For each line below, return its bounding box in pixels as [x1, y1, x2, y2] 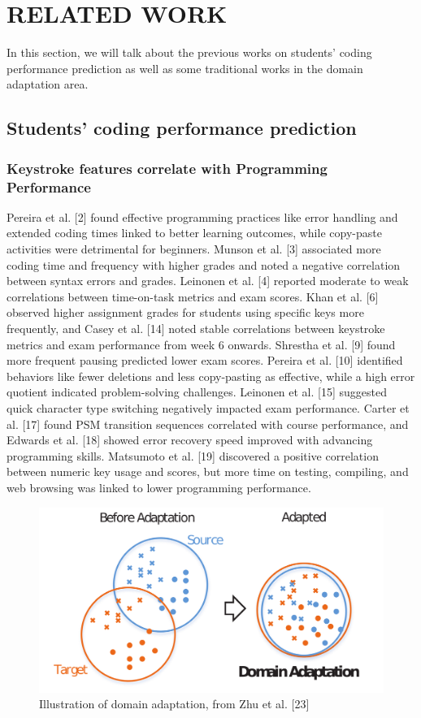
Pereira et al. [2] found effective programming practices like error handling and [7, 208, 398, 225]
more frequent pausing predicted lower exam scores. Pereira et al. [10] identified [7, 352, 403, 369]
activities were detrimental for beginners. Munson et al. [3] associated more [7, 240, 381, 257]
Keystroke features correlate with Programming [7, 158, 328, 178]
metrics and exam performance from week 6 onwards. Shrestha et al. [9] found [7, 335, 396, 353]
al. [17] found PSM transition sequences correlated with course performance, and [7, 415, 409, 432]
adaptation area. [7, 76, 89, 93]
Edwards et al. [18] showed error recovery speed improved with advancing [7, 431, 373, 448]
